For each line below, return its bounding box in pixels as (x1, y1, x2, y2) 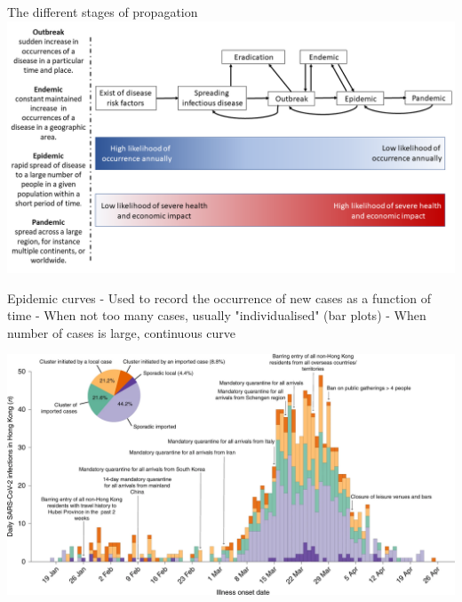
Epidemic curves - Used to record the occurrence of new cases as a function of (7, 288, 432, 307)
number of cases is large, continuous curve (7, 323, 236, 341)
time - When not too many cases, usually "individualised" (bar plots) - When (7, 306, 426, 325)
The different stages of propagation (7, 3, 198, 20)
